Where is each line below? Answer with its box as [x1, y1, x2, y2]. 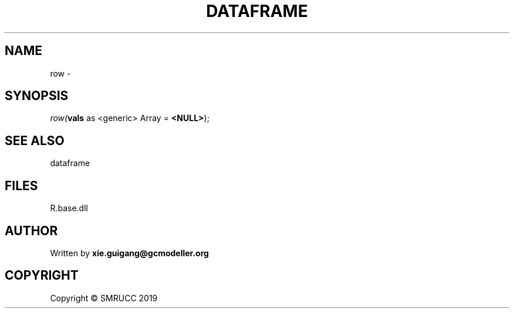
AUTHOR [5, 223, 58, 238]
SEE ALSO [5, 133, 65, 148]
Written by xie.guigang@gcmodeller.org [50, 247, 209, 258]
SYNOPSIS [5, 88, 69, 104]
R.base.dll [50, 203, 88, 214]
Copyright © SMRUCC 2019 [50, 293, 158, 303]
